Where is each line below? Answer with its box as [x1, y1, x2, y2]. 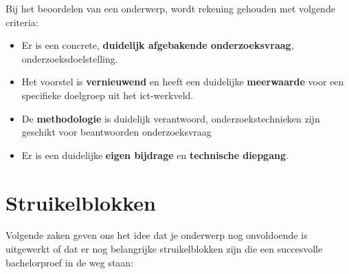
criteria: [5, 14, 38, 29]
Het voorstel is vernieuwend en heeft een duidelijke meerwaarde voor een [21, 74, 344, 89]
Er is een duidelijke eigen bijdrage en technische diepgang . [21, 147, 289, 162]
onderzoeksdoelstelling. [21, 51, 118, 65]
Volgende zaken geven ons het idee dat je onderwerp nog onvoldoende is [5, 228, 308, 242]
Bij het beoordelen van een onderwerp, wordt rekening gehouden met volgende [5, 1, 335, 15]
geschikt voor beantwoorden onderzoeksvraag [21, 125, 212, 139]
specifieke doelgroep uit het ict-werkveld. [21, 87, 194, 102]
